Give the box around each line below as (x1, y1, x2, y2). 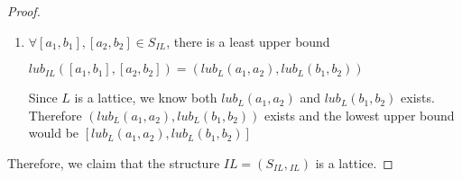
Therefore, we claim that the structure (7, 153, 220, 172)
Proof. (7, 2, 41, 20)
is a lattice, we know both (74, 88, 217, 107)
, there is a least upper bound (166, 31, 330, 50)
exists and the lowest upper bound (263, 105, 455, 124)
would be (28, 123, 79, 142)
